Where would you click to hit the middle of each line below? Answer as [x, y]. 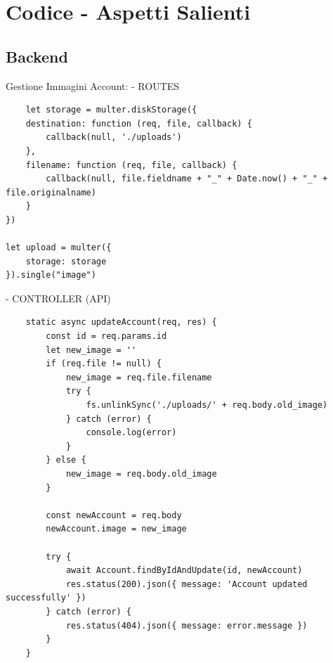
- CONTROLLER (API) [58, 298]
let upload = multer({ [59, 248]
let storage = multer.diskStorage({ [111, 110]
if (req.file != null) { [104, 364]
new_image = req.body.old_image [141, 474]
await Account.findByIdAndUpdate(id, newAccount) [184, 571]
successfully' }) [46, 598]
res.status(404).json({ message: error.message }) [187, 625]
